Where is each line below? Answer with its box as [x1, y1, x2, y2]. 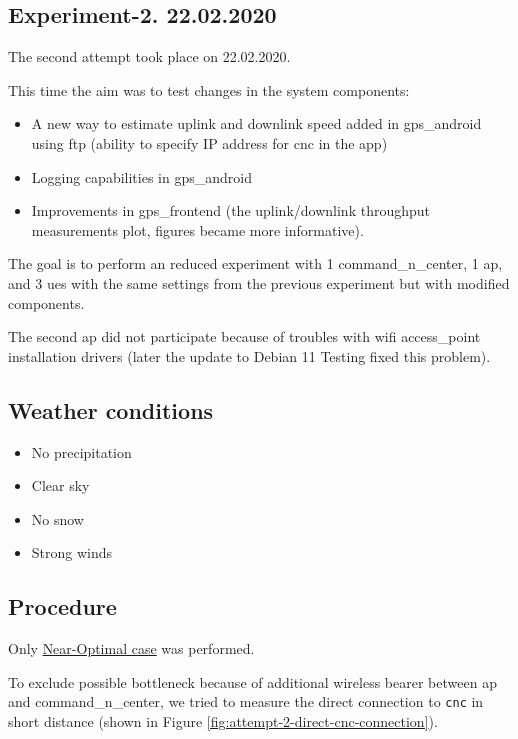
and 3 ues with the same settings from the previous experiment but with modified [8, 272, 510, 293]
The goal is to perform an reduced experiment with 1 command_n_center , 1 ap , [8, 253, 503, 274]
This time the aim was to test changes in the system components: [8, 79, 410, 100]
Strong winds [31, 542, 113, 563]
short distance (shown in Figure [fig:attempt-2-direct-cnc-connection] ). [8, 710, 438, 731]
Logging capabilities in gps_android [31, 166, 252, 187]
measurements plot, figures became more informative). [31, 219, 364, 240]
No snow [31, 508, 84, 529]
